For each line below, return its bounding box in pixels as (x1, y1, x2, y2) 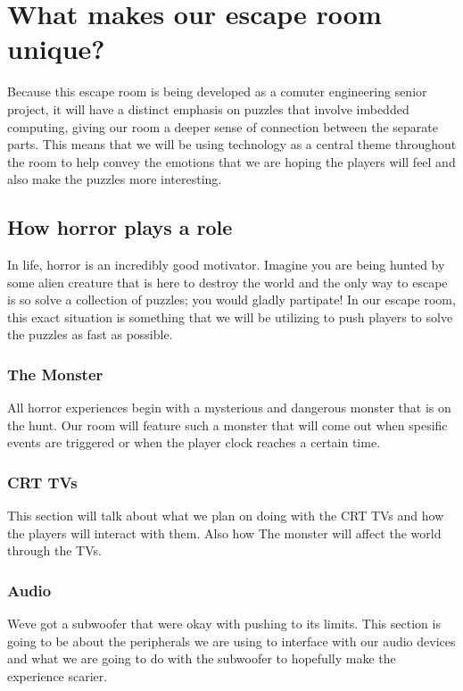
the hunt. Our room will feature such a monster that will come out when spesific (7, 415, 448, 434)
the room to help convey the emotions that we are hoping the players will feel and (7, 152, 456, 171)
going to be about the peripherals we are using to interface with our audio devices (7, 631, 456, 650)
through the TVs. (7, 541, 102, 560)
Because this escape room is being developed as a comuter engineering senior (7, 82, 427, 101)
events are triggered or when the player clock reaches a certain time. (7, 433, 381, 452)
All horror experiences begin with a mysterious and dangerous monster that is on (7, 398, 451, 417)
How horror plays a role (7, 213, 233, 241)
